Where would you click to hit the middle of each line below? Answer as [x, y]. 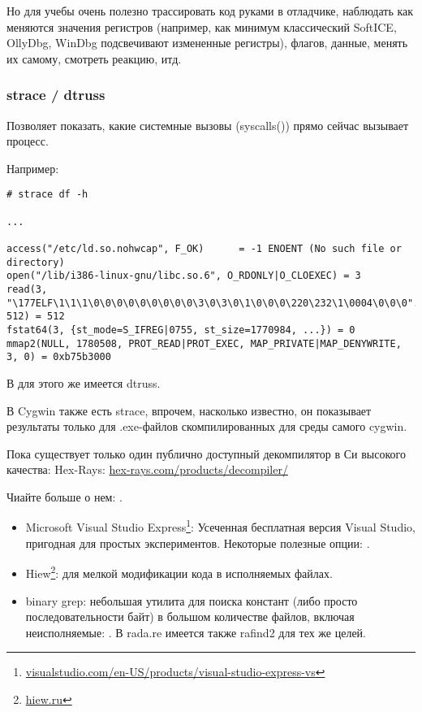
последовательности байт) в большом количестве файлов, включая [190, 616]
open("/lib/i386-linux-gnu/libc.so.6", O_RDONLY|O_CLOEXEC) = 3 [184, 276]
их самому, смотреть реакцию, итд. [94, 58]
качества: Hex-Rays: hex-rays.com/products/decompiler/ [147, 469]
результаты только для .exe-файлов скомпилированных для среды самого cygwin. [207, 426]
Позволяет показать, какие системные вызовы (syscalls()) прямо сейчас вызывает [208, 125]
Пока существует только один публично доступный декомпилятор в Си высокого [206, 453]
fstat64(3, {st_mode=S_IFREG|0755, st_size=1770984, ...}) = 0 [181, 330]
